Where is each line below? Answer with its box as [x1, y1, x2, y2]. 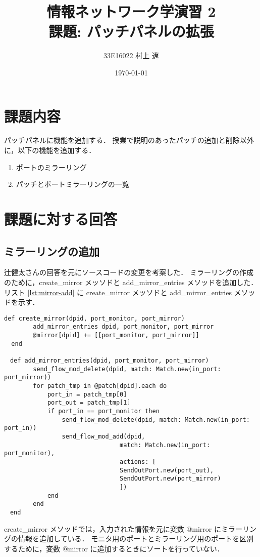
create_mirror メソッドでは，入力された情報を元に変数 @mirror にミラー [4, 523, 242, 534]
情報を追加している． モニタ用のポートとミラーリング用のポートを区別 [18, 533, 254, 544]
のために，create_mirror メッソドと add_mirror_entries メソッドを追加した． [4, 276, 258, 287]
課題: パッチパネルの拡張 [48, 21, 214, 42]
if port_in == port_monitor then [47, 407, 160, 415]
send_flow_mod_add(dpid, [62, 432, 145, 440]
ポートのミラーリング [16, 162, 87, 172]
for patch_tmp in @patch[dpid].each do [33, 382, 167, 390]
